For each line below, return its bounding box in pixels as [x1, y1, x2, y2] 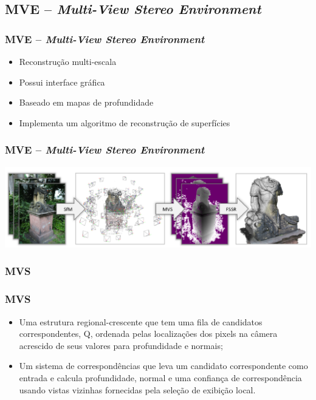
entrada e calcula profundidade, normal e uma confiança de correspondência [19, 371, 302, 384]
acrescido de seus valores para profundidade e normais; [19, 339, 223, 351]
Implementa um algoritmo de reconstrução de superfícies [19, 116, 230, 129]
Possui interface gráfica [19, 75, 105, 88]
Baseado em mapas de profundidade [19, 96, 154, 109]
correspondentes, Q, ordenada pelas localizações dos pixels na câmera [19, 327, 278, 340]
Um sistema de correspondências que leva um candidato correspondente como [19, 359, 308, 372]
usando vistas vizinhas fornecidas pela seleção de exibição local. [19, 383, 256, 396]
